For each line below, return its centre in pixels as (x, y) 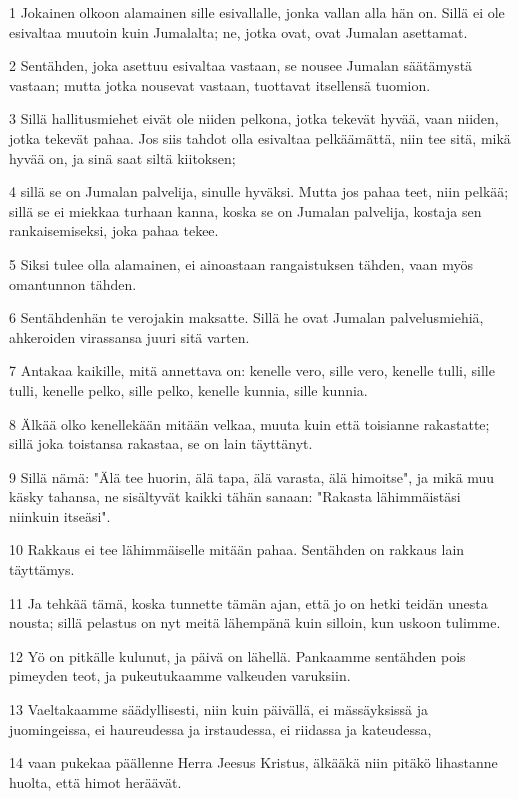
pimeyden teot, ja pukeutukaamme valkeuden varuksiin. (180, 675)
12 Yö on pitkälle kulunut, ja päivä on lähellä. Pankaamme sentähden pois (237, 655)
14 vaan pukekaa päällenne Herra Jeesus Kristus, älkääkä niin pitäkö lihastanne (253, 762)
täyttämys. (42, 569)
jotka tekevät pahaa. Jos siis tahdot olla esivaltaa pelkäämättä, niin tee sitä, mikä (260, 137)
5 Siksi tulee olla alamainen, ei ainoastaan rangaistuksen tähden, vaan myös (241, 263)
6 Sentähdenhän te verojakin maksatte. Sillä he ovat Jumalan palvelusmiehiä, (246, 317)
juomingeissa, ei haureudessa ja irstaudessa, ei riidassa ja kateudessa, (220, 728)
